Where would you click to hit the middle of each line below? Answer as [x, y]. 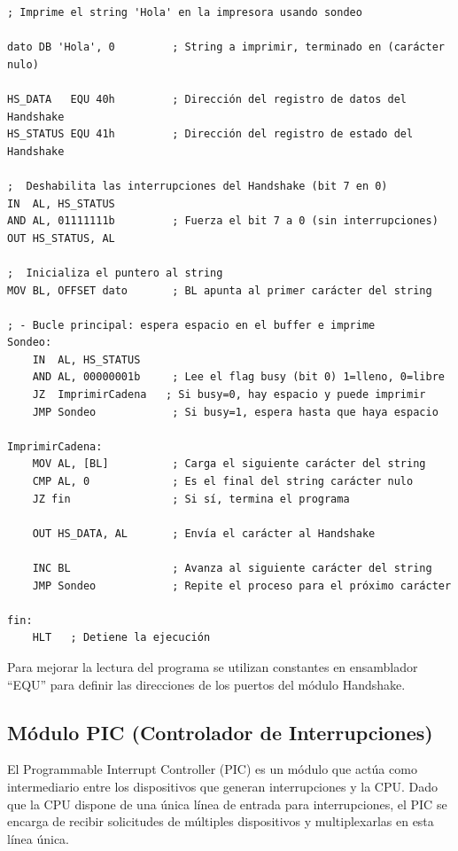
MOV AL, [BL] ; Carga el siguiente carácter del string [229, 464]
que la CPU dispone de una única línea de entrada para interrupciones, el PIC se [227, 804]
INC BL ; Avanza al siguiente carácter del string [232, 568]
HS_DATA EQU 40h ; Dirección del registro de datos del [207, 99]
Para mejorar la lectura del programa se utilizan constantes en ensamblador [213, 666]
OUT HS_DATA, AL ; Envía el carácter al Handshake [204, 533]
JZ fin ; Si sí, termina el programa [191, 499]
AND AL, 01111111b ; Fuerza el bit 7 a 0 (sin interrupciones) [223, 221]
